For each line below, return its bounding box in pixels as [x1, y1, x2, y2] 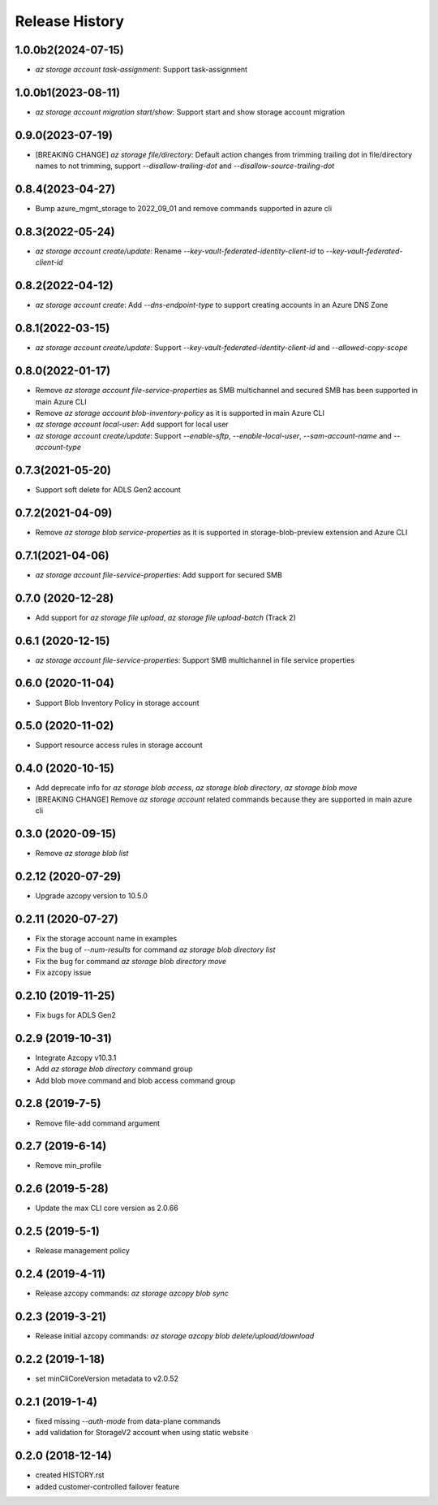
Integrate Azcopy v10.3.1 [35, 1053, 117, 1062]
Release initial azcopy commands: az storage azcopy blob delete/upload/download [35, 1331, 315, 1341]
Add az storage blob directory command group [35, 1064, 194, 1074]
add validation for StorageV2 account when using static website [35, 1428, 249, 1438]
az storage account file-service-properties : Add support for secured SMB [35, 569, 283, 580]
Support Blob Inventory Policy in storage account [35, 698, 200, 707]
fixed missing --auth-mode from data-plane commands [35, 1416, 221, 1425]
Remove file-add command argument [35, 1118, 161, 1128]
